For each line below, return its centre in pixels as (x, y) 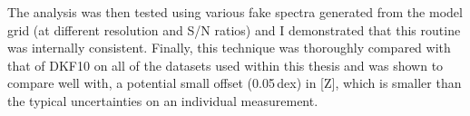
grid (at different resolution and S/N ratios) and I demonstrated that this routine (234, 29)
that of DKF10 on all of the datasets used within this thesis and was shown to (225, 65)
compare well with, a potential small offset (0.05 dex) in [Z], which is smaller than (235, 83)
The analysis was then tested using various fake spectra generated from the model (235, 12)
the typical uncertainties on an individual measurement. (163, 100)
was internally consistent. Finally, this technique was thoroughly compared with (229, 48)
